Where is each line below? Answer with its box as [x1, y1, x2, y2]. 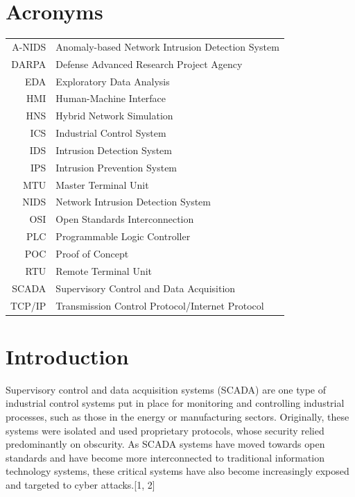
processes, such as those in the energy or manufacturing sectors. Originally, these [6, 409, 349, 423]
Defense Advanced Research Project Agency [55, 56, 243, 71]
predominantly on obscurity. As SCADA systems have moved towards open [6, 437, 325, 451]
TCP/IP [10, 298, 46, 312]
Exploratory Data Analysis [55, 74, 170, 88]
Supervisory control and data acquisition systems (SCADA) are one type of [6, 382, 326, 396]
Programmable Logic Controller [55, 229, 191, 244]
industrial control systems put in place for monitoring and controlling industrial [6, 396, 345, 410]
